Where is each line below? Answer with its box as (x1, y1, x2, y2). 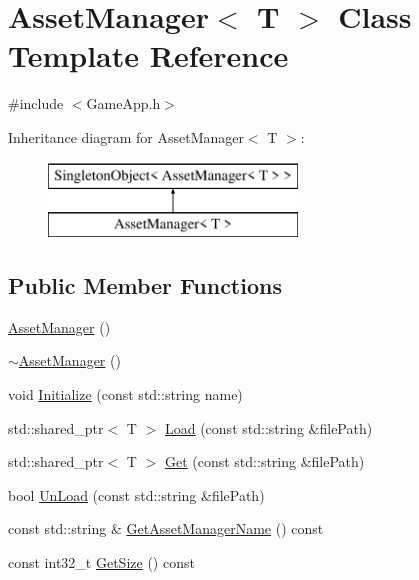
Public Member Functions (8, 270, 282, 301)
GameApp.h (86, 93, 161, 114)
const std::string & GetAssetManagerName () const (8, 518, 324, 539)
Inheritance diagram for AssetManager (8, 126, 244, 147)
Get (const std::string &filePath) (164, 451, 365, 472)
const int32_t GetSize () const (8, 552, 195, 573)
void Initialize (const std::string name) (8, 384, 243, 405)
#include (8, 93, 64, 114)
